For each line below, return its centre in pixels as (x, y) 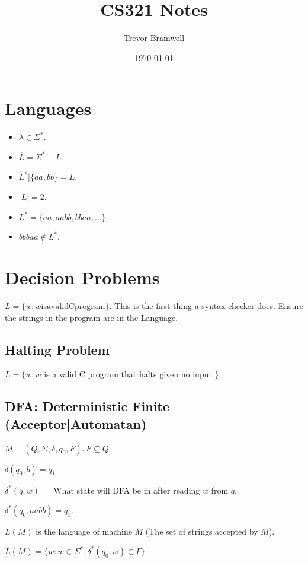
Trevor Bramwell (154, 38)
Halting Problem (57, 349)
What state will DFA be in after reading (127, 490)
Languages (48, 108)
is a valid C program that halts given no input (128, 374)
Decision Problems (82, 277)
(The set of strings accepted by (202, 531)
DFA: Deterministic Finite (87, 406)
